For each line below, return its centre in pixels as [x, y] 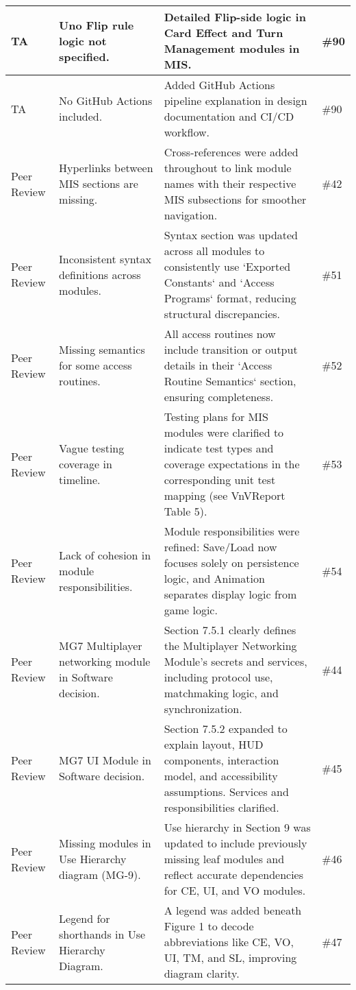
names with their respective [230, 183]
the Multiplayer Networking [230, 645]
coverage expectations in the [232, 464]
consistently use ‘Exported [227, 266]
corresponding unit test [220, 480]
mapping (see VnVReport [225, 495]
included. [81, 116]
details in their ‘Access [218, 365]
